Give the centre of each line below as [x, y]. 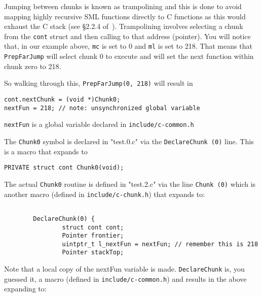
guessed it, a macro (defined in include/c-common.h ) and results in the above [125, 278]
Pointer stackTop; [93, 253]
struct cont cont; [93, 227]
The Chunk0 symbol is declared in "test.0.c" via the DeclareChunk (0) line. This [129, 141]
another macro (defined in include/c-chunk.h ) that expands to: [105, 194]
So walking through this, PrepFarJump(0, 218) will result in [99, 83]
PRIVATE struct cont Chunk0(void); [64, 168]
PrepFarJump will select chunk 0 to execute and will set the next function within [129, 56]
